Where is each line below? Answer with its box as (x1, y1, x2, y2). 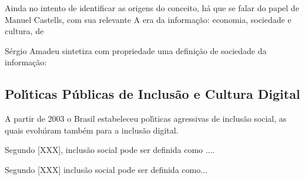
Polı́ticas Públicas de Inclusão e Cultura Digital (5, 85, 300, 103)
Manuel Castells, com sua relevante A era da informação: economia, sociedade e (5, 13, 291, 25)
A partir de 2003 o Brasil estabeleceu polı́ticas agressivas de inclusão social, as (5, 112, 287, 125)
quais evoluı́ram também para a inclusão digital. (5, 124, 179, 136)
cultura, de (5, 25, 44, 37)
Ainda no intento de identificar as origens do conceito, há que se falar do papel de (5, 2, 299, 14)
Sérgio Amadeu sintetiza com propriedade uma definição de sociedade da (5, 44, 267, 56)
